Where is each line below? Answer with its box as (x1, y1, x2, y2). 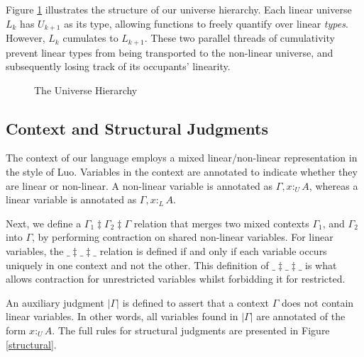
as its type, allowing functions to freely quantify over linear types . (64, 16, 348, 30)
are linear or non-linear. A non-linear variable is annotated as (6, 178, 273, 193)
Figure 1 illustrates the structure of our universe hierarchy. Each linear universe (6, 2, 352, 16)
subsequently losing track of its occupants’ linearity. (6, 59, 231, 74)
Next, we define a (6, 215, 82, 230)
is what (305, 257, 337, 272)
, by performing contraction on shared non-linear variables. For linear (32, 229, 333, 244)
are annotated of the (256, 309, 346, 324)
